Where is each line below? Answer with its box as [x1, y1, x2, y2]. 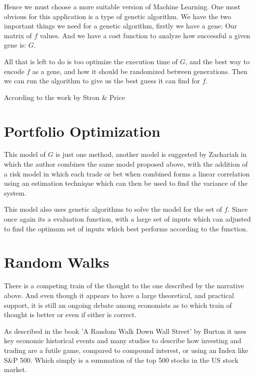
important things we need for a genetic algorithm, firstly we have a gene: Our [4, 21, 237, 31]
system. [4, 187, 27, 198]
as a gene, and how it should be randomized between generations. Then [32, 66, 248, 76]
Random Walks [4, 252, 110, 272]
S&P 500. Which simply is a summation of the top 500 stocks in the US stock [4, 354, 239, 365]
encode [4, 66, 25, 76]
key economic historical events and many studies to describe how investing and [4, 335, 242, 346]
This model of [4, 149, 46, 159]
